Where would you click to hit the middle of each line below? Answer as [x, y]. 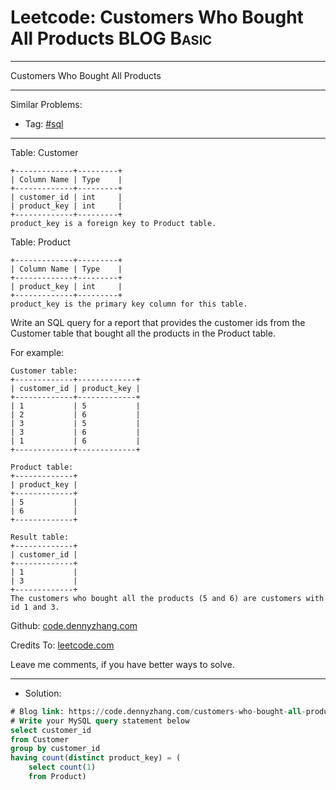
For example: [37, 352]
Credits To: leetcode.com [62, 645]
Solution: [43, 693]
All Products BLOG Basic [111, 38]
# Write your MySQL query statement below [100, 721]
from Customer [40, 739]
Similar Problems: [46, 104]
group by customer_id [55, 749]
